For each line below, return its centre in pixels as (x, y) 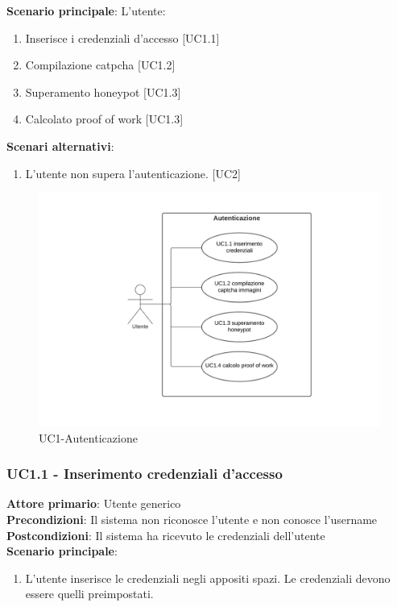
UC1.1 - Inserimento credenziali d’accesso (145, 474)
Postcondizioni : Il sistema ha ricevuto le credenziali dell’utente (166, 535)
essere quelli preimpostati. (89, 594)
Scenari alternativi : (60, 146)
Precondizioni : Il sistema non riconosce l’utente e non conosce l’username (192, 519)
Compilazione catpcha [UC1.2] (100, 65)
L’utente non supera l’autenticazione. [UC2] (133, 173)
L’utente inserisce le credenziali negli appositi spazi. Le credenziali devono (208, 578)
